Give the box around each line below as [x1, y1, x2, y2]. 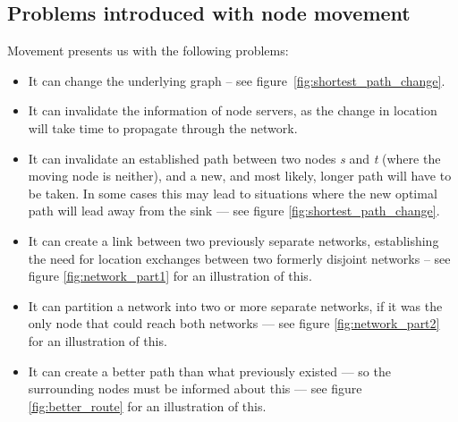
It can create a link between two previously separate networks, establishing [28, 231, 439, 249]
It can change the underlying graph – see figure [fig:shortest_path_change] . [28, 71, 445, 89]
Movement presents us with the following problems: [7, 41, 289, 60]
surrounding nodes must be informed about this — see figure [28, 379, 362, 398]
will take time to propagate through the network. [28, 118, 298, 137]
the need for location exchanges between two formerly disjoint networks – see [28, 249, 451, 267]
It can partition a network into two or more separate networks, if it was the [28, 296, 443, 315]
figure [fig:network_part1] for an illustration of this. [28, 266, 312, 285]
